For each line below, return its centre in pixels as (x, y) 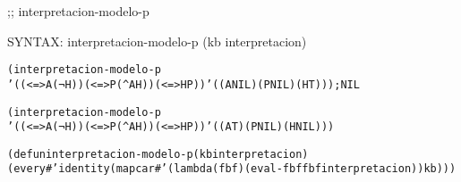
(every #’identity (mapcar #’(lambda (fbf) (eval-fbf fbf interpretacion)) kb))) (232, 169)
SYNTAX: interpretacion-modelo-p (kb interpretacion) (157, 41)
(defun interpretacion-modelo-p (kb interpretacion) (158, 154)
